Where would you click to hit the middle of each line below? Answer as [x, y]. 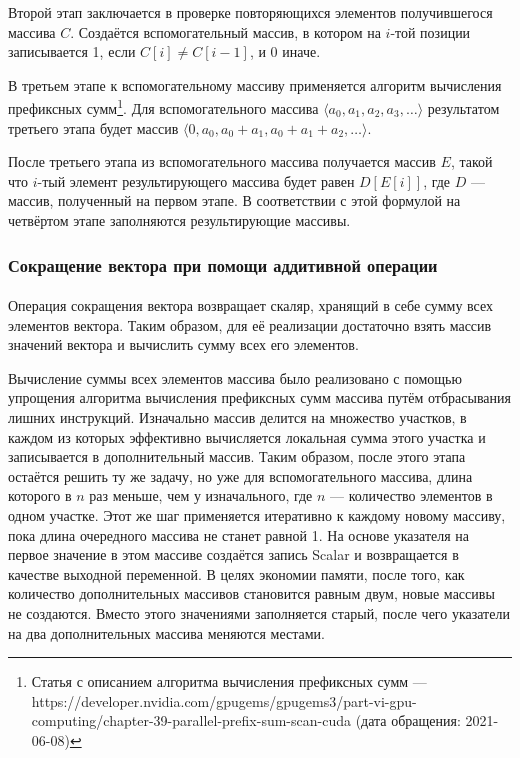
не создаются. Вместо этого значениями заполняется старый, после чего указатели [259, 612]
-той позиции [430, 31]
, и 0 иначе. [285, 51]
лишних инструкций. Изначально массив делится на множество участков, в [237, 417]
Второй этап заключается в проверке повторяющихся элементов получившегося [250, 12]
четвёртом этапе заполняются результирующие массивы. [179, 220]
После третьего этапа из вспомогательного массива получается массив [222, 161]
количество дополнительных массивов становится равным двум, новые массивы [251, 593]
